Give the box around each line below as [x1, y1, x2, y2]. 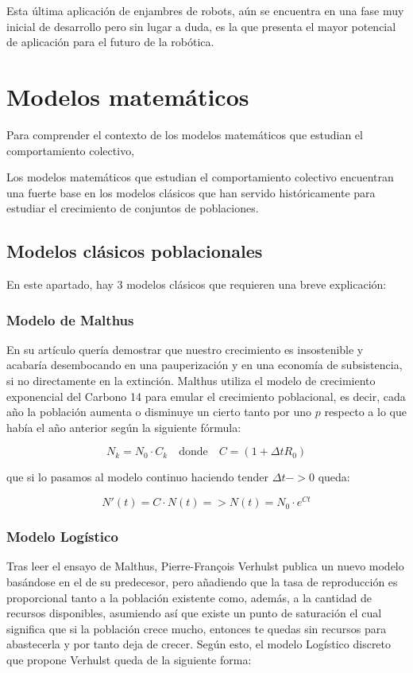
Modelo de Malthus [6, 309, 134, 329]
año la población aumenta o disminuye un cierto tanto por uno [6, 403, 312, 420]
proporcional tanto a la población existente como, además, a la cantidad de [6, 589, 372, 605]
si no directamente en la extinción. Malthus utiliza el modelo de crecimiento [6, 372, 376, 389]
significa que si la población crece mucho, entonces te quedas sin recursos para [6, 620, 387, 636]
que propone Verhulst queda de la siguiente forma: [6, 651, 252, 667]
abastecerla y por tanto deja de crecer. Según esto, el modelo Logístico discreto [6, 636, 392, 652]
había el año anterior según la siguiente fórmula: [6, 418, 241, 435]
